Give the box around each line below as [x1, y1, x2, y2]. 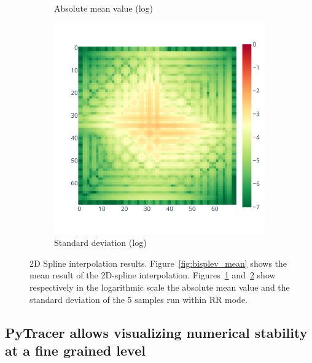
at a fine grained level [5, 340, 146, 359]
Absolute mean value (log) [54, 2, 154, 14]
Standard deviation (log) [54, 236, 147, 249]
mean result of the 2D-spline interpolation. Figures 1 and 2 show [29, 269, 276, 281]
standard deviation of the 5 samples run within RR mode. [29, 292, 248, 305]
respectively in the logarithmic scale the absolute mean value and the [29, 280, 290, 293]
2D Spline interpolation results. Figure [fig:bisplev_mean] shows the [29, 256, 287, 269]
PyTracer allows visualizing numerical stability [5, 323, 308, 342]
